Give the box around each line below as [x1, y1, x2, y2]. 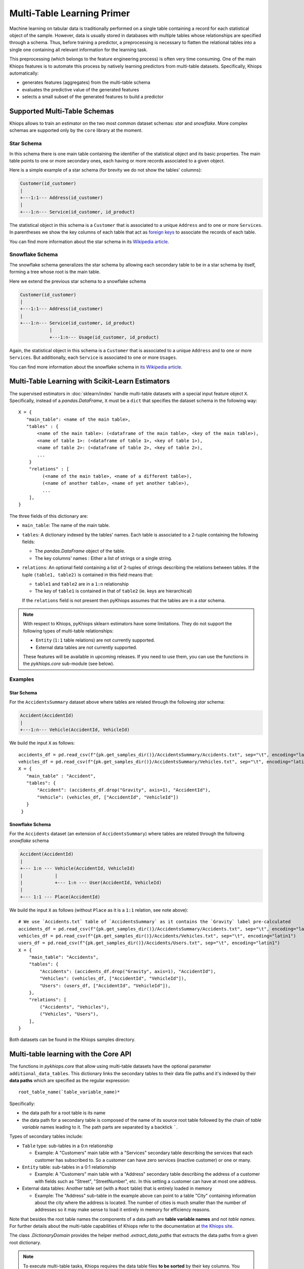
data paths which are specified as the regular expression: [9, 1078, 130, 1084]
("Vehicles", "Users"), [40, 1011, 99, 1017]
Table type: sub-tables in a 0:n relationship [22, 1143, 113, 1149]
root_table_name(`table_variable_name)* [18, 1089, 120, 1095]
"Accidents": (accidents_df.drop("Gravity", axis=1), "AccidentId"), [40, 969, 216, 974]
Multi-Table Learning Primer [9, 8, 130, 19]
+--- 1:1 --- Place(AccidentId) [20, 894, 101, 899]
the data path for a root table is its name [22, 1110, 106, 1116]
